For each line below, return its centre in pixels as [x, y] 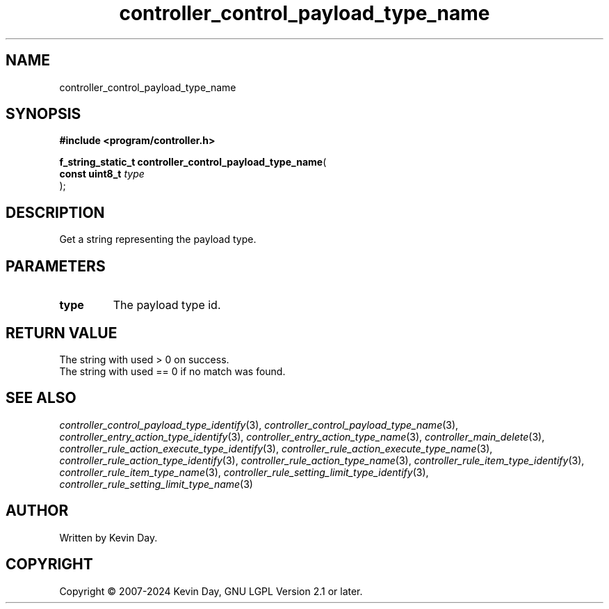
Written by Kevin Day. [108, 537]
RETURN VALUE [62, 333]
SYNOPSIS [43, 114]
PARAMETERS [56, 266]
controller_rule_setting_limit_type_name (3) [156, 484]
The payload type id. [167, 305]
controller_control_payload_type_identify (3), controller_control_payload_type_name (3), [259, 425]
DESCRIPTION [55, 212]
